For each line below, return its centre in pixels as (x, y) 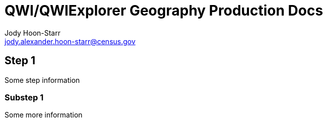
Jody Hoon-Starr (32, 33)
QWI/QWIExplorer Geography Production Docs (164, 11)
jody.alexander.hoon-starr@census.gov (70, 41)
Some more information (44, 115)
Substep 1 (24, 97)
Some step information (42, 80)
